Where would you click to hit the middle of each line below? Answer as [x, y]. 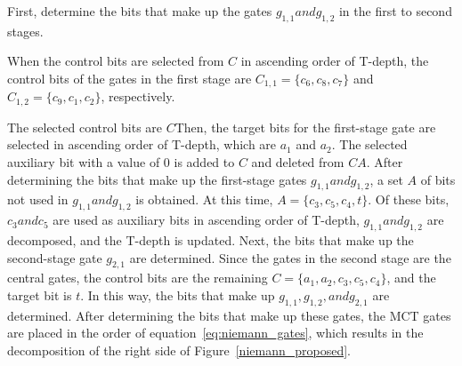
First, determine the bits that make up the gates [140, 11]
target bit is [40, 295]
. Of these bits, [409, 199]
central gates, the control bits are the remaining [138, 278]
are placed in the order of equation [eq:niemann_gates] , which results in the [215, 333]
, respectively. [138, 96]
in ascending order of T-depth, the [335, 61]
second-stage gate [55, 257]
